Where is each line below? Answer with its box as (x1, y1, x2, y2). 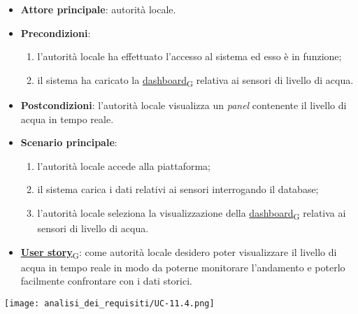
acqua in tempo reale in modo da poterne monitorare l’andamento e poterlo (20, 259, 345, 274)
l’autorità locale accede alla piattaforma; (37, 158, 211, 173)
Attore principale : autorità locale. (20, 2, 176, 16)
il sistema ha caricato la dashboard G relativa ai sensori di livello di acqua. (37, 72, 354, 89)
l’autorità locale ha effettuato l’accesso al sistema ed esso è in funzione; (37, 49, 342, 64)
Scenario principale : (20, 135, 117, 150)
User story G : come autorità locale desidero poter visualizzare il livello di (20, 244, 337, 261)
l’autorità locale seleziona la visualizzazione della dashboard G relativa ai (37, 205, 346, 222)
